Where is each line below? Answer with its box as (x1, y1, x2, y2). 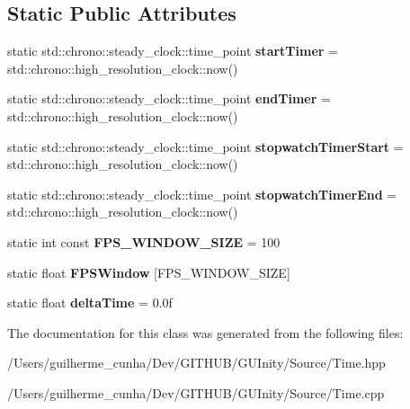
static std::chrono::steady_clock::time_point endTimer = (7, 89, 331, 108)
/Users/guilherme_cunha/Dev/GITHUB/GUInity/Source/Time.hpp (7, 353, 386, 372)
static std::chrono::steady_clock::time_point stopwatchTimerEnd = (7, 184, 397, 203)
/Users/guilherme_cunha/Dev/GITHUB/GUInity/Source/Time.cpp (7, 383, 385, 402)
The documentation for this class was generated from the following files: (7, 323, 404, 342)
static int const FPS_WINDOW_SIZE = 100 (7, 232, 281, 251)
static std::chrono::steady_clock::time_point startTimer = (7, 41, 339, 60)
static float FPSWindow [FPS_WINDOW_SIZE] (7, 262, 290, 281)
